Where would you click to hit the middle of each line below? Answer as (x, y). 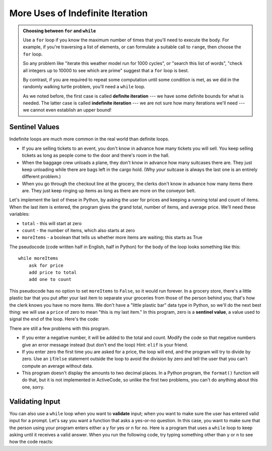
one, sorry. (33, 387)
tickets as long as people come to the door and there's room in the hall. (96, 155)
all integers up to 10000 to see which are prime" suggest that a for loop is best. (106, 70)
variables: (19, 214)
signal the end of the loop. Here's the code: (54, 319)
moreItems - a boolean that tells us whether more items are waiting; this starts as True (112, 238)
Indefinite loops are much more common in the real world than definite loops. (89, 139)
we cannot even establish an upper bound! (67, 110)
